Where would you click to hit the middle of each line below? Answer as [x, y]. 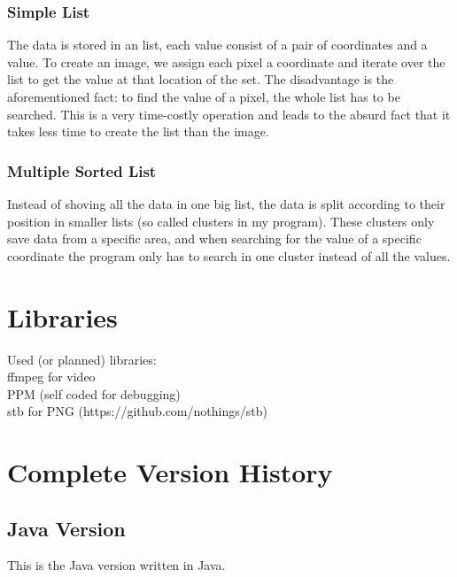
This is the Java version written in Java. [116, 565]
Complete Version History [170, 472]
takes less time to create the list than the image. [138, 131]
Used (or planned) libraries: [82, 359]
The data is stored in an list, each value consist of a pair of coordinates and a [217, 45]
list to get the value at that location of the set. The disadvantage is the [201, 79]
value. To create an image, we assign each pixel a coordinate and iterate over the [226, 62]
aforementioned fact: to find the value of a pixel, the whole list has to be [204, 96]
